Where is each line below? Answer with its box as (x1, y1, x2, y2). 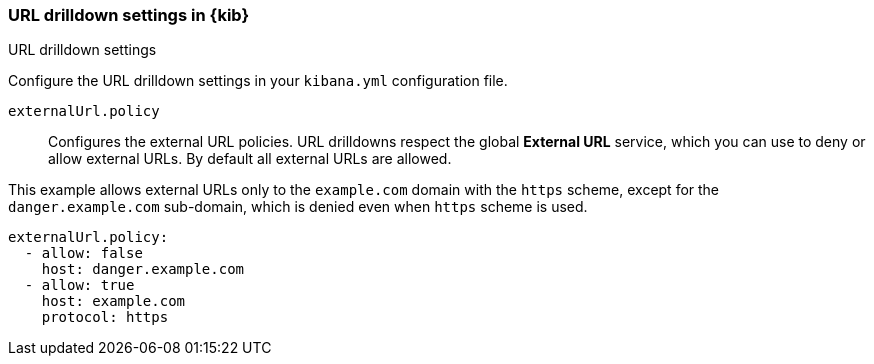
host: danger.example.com (41, 261, 245, 278)
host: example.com (41, 293, 186, 310)
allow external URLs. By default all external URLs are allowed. (48, 150, 452, 168)
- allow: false (24, 245, 143, 262)
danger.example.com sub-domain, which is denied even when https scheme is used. (8, 198, 588, 216)
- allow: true (24, 277, 135, 294)
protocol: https (41, 309, 169, 326)
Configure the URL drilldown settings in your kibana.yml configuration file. (8, 72, 508, 90)
